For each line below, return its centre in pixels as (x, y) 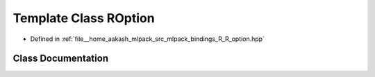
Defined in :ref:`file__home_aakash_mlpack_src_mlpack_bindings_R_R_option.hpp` (148, 39)
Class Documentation (61, 59)
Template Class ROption (84, 18)
